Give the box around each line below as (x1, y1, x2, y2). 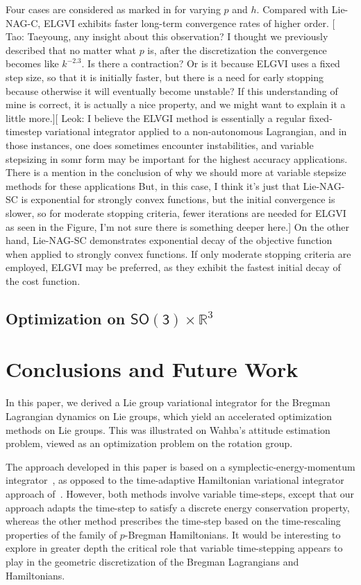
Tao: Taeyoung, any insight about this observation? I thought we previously (6, 29, 328, 44)
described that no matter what (6, 42, 136, 57)
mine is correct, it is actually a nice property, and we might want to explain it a (6, 97, 346, 112)
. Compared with (256, 2, 329, 16)
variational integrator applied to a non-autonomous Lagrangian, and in (44, 124, 347, 139)
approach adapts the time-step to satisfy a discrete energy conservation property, (6, 500, 350, 514)
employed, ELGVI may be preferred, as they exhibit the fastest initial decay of (6, 260, 341, 274)
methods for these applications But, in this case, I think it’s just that (6, 178, 300, 193)
